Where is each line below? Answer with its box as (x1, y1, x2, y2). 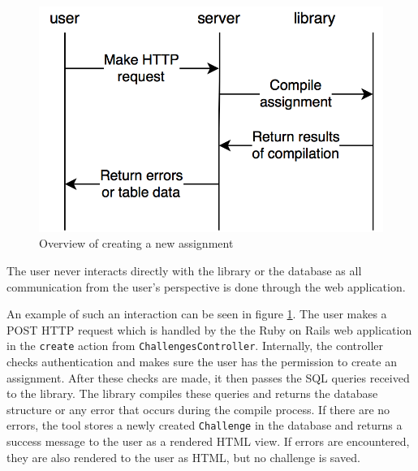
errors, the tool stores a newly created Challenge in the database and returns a (6, 417, 403, 434)
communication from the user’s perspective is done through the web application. (6, 278, 406, 295)
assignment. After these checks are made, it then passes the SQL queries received (6, 369, 410, 386)
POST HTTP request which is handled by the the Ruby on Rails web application (6, 321, 412, 338)
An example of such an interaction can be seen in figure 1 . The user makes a (6, 305, 387, 322)
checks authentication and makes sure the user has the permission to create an (6, 353, 397, 370)
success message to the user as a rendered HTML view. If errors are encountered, (6, 433, 410, 450)
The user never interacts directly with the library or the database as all (6, 262, 362, 279)
